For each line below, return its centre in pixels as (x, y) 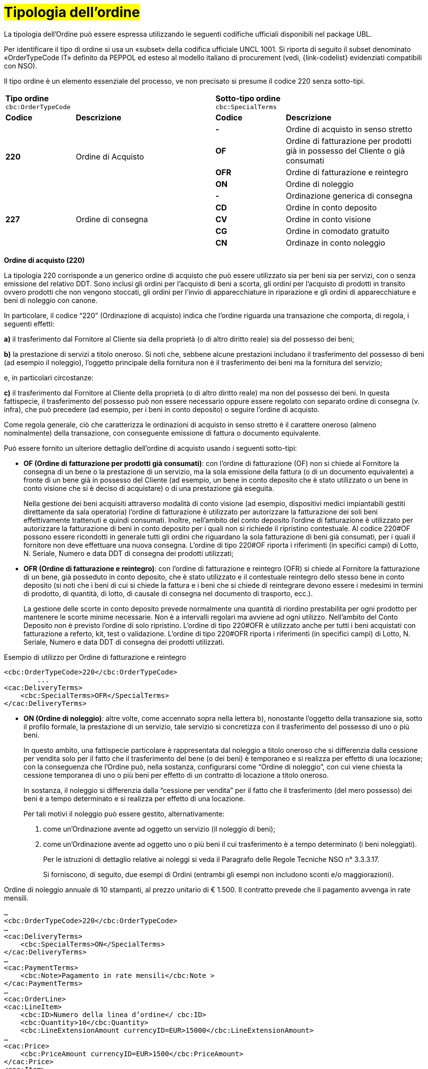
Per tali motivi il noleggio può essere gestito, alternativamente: (124, 813)
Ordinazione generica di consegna (349, 196)
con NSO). (21, 66)
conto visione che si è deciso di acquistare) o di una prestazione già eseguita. (149, 488)
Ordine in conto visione (328, 219)
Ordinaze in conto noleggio (335, 243)
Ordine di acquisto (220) (45, 260)
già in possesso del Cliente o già (345, 151)
